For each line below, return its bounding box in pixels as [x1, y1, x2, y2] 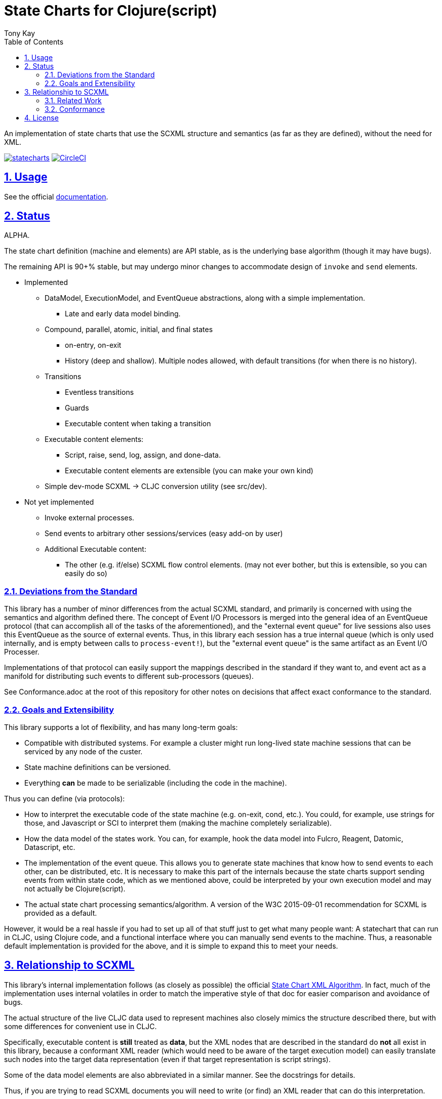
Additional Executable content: [45, 545, 146, 554]
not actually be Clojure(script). [24, 884, 126, 893]
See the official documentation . [4, 192, 108, 201]
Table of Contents [4, 37, 64, 46]
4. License [24, 113, 59, 122]
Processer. [4, 647, 39, 657]
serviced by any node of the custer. [24, 747, 143, 756]
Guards [65, 403, 89, 413]
